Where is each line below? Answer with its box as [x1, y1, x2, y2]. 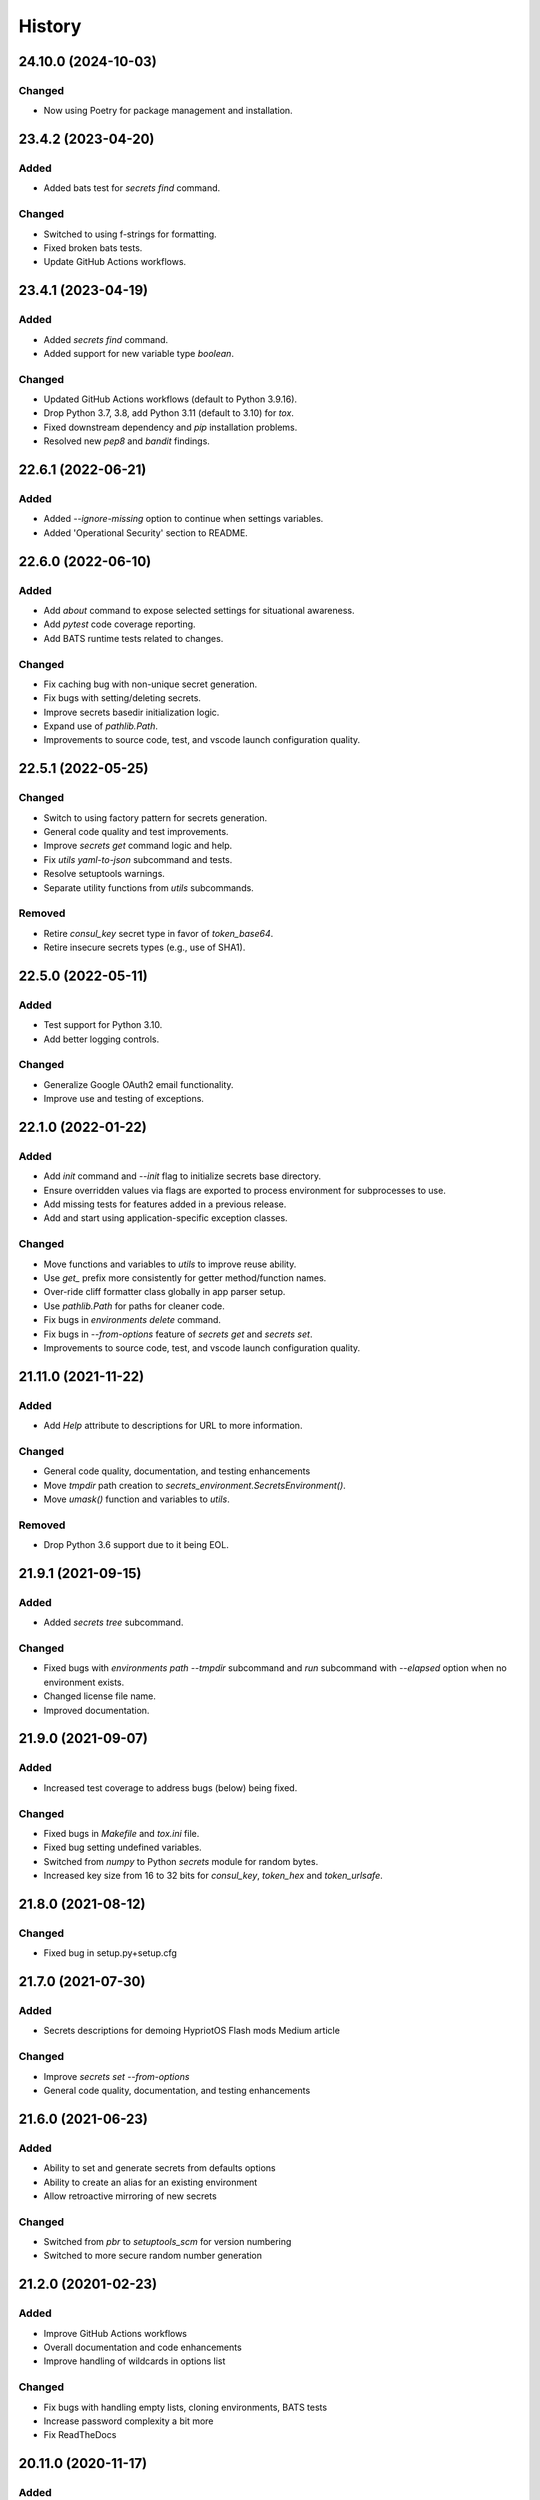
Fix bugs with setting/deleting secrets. [43, 692, 202, 704]
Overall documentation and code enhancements [43, 2341, 242, 2353]
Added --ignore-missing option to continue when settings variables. [43, 513, 324, 525]
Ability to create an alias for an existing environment [43, 2176, 258, 2188]
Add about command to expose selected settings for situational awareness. [43, 604, 355, 616]
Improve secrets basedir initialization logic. [43, 706, 220, 718]
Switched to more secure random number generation [43, 2250, 263, 2262]
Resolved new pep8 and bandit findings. [43, 435, 210, 447]
